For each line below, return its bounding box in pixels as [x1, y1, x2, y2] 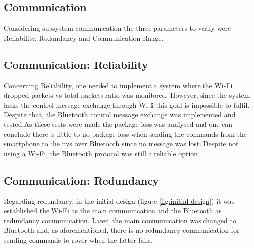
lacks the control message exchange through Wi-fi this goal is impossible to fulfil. [4, 99, 250, 110]
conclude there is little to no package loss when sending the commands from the [4, 128, 247, 139]
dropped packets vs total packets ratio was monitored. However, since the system [4, 90, 250, 100]
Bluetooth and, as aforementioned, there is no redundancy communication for [4, 225, 240, 235]
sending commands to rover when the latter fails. [4, 234, 152, 245]
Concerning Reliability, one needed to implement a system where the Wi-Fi [4, 80, 233, 90]
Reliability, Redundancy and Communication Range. [4, 32, 164, 43]
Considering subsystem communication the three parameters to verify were [4, 23, 231, 33]
